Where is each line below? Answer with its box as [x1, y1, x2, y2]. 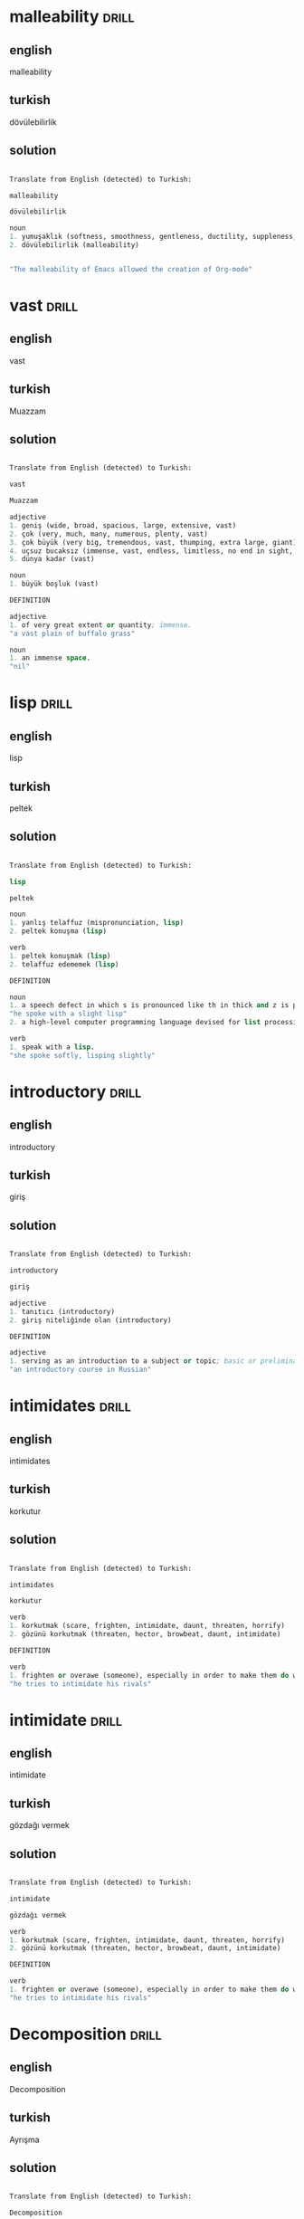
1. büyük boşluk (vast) [9, 579, 100, 589]
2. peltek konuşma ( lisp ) [9, 927, 107, 936]
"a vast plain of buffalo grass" [9, 629, 136, 638]
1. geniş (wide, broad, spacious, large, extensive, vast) [9, 520, 237, 530]
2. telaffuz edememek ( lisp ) [9, 959, 119, 969]
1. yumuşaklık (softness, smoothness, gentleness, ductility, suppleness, [9, 233, 298, 242]
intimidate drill [9, 1709, 123, 1730]
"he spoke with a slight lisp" [9, 1009, 128, 1019]
